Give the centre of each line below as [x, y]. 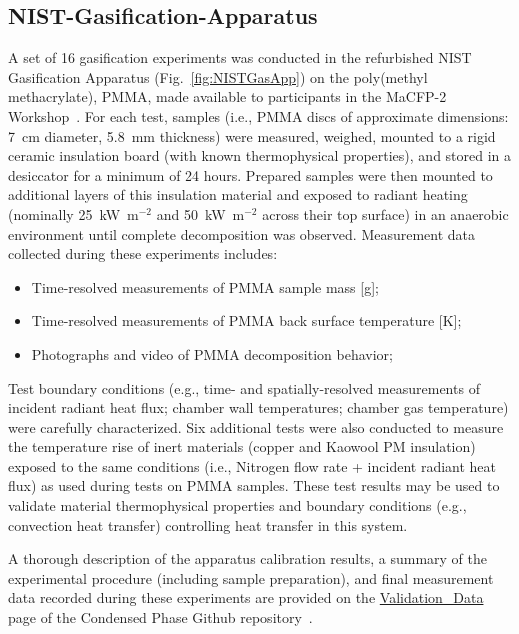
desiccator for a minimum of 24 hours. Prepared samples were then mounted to [250, 174]
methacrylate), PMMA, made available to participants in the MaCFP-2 [227, 96]
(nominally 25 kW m [73, 213]
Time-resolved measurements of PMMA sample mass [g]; [205, 286]
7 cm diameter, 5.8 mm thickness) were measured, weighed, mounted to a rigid [252, 135]
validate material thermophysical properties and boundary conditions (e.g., [237, 505]
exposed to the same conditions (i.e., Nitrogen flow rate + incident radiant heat [252, 465]
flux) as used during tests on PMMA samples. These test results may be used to [254, 485]
